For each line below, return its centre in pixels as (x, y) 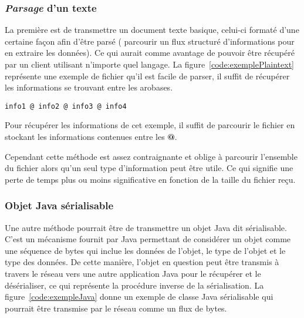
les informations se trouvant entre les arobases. (89, 87)
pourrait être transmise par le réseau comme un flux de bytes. (116, 308)
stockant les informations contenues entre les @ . (91, 137)
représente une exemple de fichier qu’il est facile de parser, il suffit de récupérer (147, 76)
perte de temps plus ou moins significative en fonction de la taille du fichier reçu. (150, 179)
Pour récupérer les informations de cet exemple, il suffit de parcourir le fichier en (150, 125)
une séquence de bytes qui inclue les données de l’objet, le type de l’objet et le (145, 250)
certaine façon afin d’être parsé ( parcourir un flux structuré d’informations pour (150, 41)
